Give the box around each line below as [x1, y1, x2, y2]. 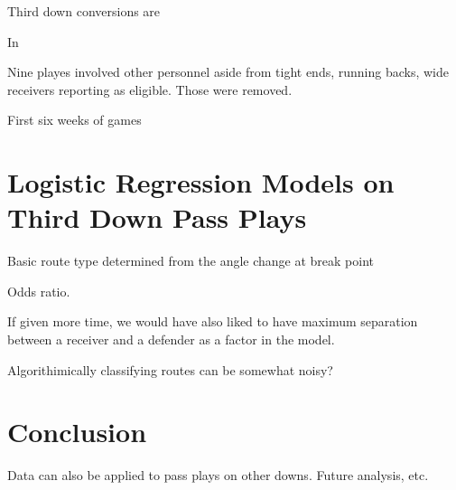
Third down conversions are [7, 2, 161, 20]
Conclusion [7, 413, 147, 450]
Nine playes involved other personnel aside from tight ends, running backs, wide [7, 62, 450, 81]
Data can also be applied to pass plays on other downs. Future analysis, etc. [7, 466, 429, 485]
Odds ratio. [7, 281, 70, 300]
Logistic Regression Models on [7, 164, 395, 201]
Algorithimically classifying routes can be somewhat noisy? [7, 360, 333, 379]
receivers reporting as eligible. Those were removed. [7, 80, 293, 99]
